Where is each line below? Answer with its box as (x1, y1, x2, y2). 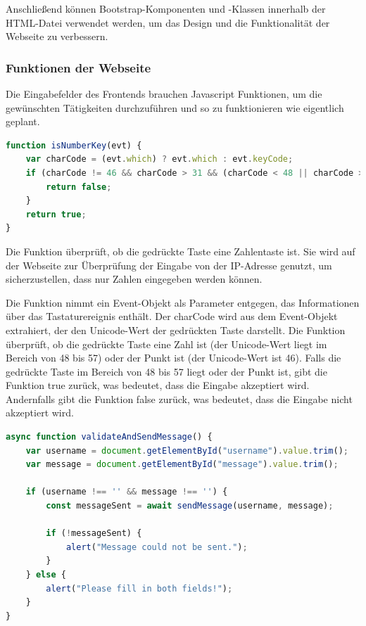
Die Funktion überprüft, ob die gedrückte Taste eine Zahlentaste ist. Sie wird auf (6, 243, 355, 258)
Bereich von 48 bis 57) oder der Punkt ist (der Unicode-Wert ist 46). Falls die (6, 350, 341, 365)
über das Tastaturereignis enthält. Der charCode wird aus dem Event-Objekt (6, 309, 338, 324)
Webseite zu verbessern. (6, 29, 108, 44)
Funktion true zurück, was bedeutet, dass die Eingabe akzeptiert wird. (6, 378, 310, 392)
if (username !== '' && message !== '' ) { (25, 487, 228, 497)
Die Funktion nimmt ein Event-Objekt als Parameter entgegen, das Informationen (6, 295, 360, 309)
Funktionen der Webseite (6, 58, 151, 76)
